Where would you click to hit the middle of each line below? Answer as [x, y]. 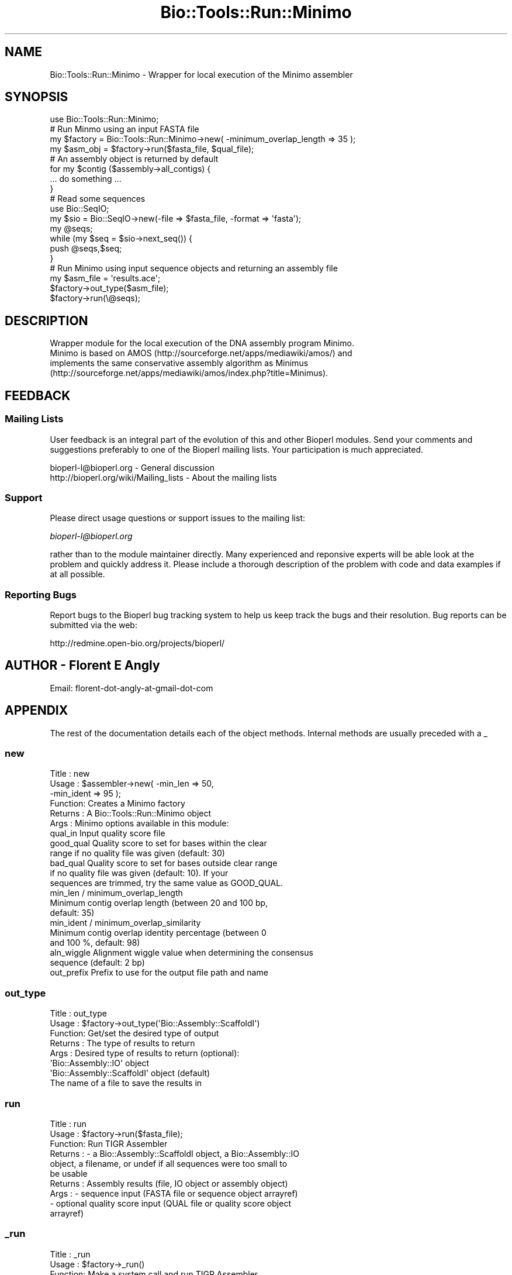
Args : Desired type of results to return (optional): [145, 1053]
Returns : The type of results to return [122, 1043]
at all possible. [77, 574]
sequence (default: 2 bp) [97, 963]
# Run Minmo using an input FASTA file [124, 129]
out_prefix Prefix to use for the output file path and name [159, 973]
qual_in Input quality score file [108, 833]
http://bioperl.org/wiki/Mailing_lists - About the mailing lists [163, 477]
